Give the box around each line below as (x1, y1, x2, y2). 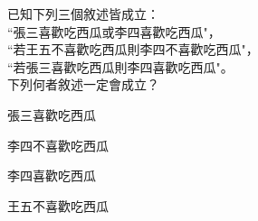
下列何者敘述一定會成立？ (7, 75, 159, 94)
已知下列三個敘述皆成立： (7, 5, 159, 23)
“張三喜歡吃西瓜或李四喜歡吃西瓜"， (7, 22, 221, 41)
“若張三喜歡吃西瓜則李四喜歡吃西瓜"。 (7, 57, 234, 76)
